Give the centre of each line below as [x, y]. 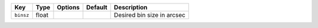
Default [97, 7]
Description [131, 7]
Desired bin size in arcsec [150, 15]
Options [68, 7]
